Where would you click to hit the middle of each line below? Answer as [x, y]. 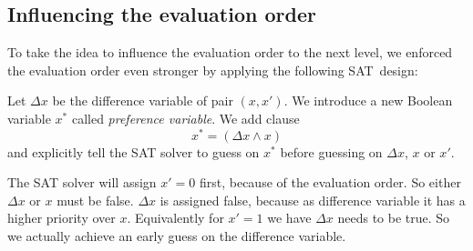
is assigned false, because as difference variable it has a [313, 200]
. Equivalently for [175, 218]
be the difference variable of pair [143, 100]
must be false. [95, 200]
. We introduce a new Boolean [368, 100]
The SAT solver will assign [82, 182]
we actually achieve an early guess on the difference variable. [177, 236]
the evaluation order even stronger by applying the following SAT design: [213, 70]
